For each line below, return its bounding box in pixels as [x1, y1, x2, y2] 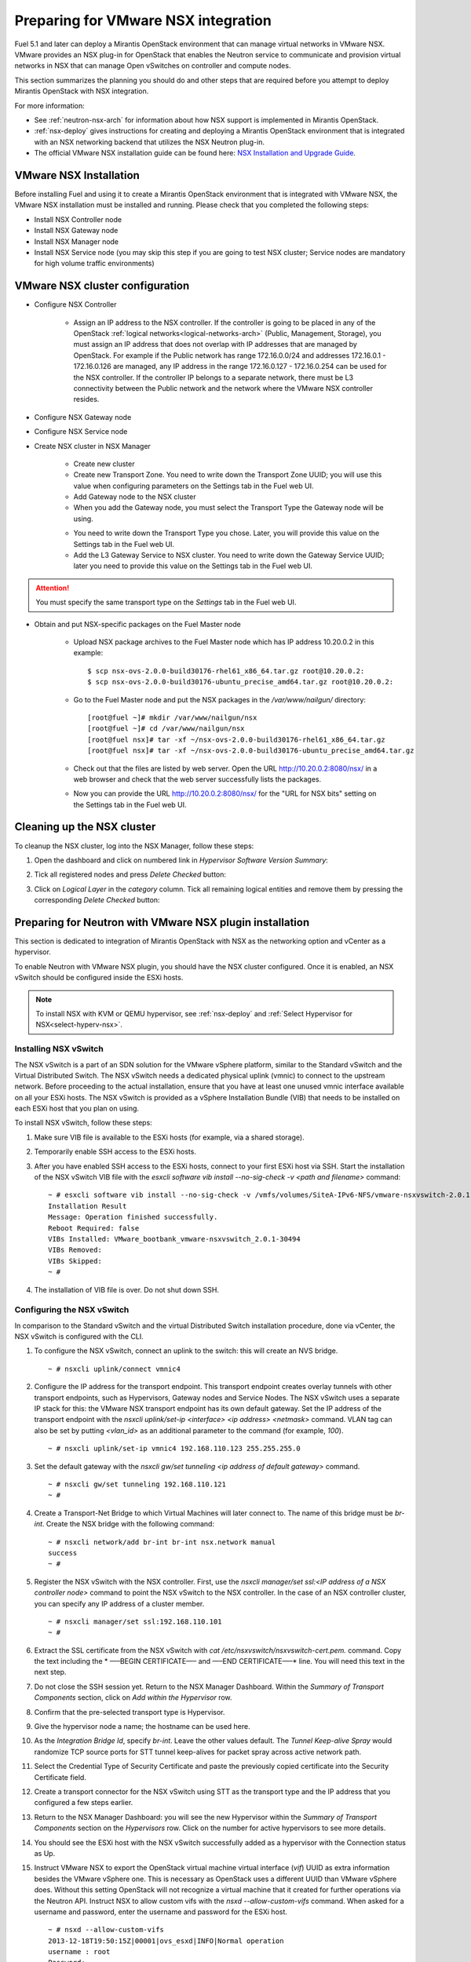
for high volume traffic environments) [34, 259, 155, 268]
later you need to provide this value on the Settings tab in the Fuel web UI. [73, 561, 313, 571]
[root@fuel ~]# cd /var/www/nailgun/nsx [87, 724, 245, 733]
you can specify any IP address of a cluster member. [34, 1599, 205, 1608]
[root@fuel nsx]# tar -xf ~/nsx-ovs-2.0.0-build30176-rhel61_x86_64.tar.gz [87, 735, 385, 744]
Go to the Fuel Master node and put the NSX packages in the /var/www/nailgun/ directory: [73, 695, 367, 704]
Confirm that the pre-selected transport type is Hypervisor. [34, 1707, 225, 1716]
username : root [48, 1947, 111, 1957]
